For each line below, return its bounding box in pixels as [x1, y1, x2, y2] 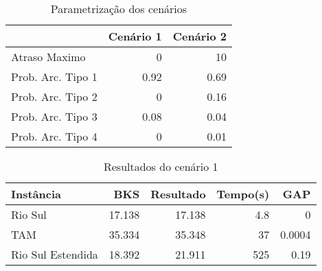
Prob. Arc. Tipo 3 [11, 108, 97, 124]
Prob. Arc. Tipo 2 [11, 89, 97, 104]
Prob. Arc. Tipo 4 [11, 128, 97, 144]
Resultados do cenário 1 [103, 158, 218, 174]
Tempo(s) [216, 186, 270, 202]
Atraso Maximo [11, 49, 86, 64]
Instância [11, 186, 62, 202]
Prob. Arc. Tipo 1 [11, 69, 97, 84]
